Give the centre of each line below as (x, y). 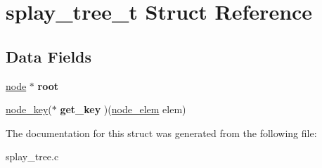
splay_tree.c (32, 156)
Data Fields (49, 56)
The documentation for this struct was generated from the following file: (161, 133)
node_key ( (29, 109)
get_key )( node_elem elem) (123, 109)
